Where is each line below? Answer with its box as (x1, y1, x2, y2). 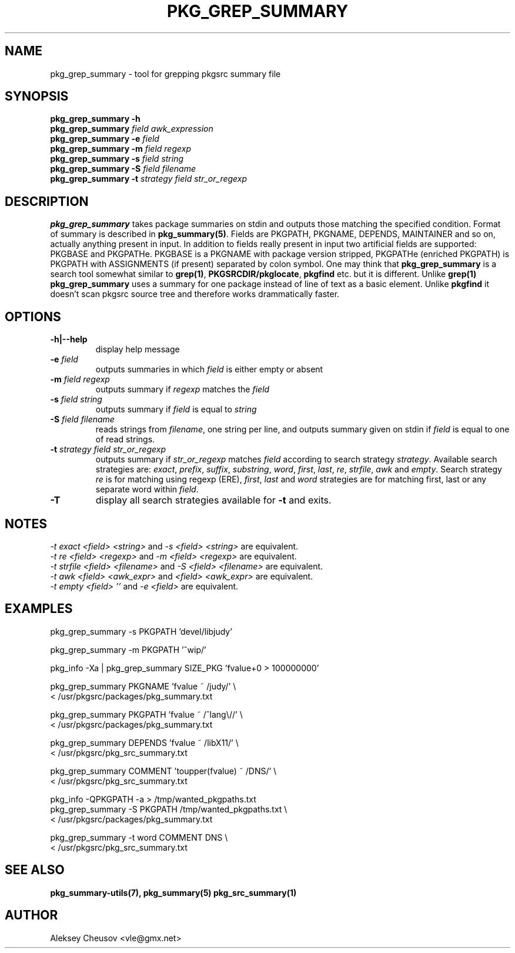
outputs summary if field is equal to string (95, 404, 257, 415)
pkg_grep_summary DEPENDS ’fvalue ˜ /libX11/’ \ (50, 737, 239, 748)
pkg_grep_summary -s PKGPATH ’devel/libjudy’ (50, 626, 232, 637)
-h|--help (50, 334, 88, 345)
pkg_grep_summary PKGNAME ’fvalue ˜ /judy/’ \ (50, 681, 236, 691)
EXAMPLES (5, 601, 73, 617)
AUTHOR (5, 908, 58, 923)
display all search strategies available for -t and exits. (95, 494, 332, 507)
